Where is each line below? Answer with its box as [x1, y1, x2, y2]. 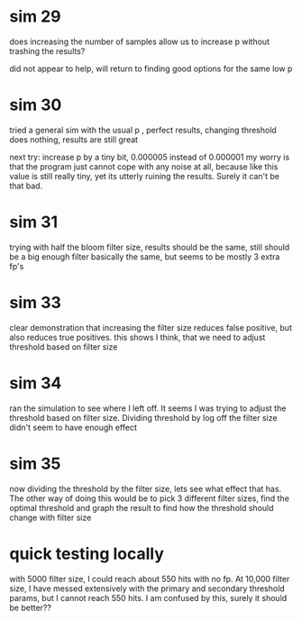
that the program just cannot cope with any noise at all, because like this [9, 160, 279, 172]
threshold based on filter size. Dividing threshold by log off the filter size [9, 412, 278, 423]
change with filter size [9, 512, 92, 523]
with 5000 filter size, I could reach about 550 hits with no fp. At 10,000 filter [9, 573, 290, 584]
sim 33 [9, 293, 61, 313]
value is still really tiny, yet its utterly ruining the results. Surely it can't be [9, 170, 279, 181]
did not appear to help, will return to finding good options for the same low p [9, 63, 293, 74]
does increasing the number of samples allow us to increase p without [9, 36, 270, 47]
